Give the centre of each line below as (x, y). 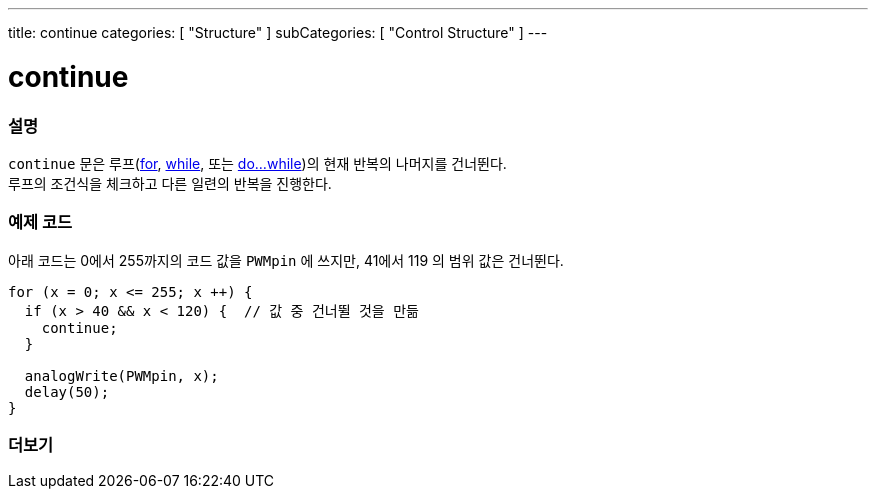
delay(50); (67, 391)
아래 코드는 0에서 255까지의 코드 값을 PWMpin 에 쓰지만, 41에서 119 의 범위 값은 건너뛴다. (286, 260)
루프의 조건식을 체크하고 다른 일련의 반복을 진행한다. (170, 183)
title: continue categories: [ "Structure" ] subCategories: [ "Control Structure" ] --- (278, 32)
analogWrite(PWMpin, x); (121, 375)
